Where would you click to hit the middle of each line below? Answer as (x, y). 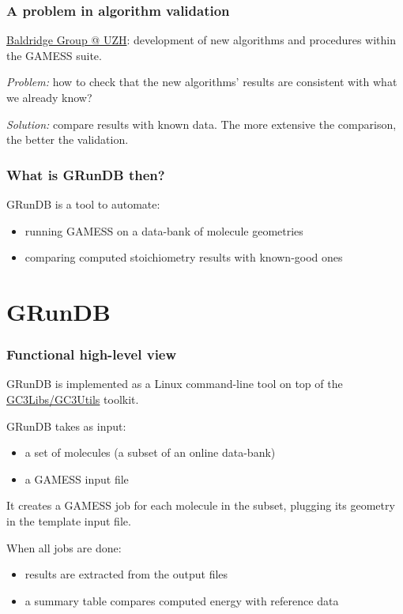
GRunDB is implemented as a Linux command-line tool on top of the (175, 384)
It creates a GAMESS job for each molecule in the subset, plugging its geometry (201, 505)
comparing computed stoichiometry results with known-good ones (184, 257)
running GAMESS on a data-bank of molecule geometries (164, 230)
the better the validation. (68, 139)
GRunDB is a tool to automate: (83, 204)
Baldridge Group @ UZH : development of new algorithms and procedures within (201, 40)
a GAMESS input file (77, 478)
